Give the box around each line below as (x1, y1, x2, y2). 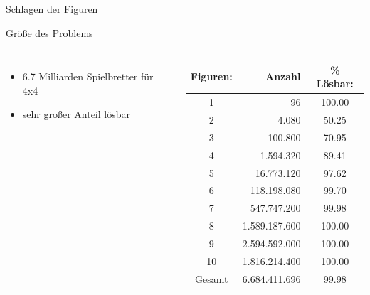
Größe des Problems (6, 25, 93, 40)
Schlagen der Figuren (6, 1, 98, 16)
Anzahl (265, 69, 301, 84)
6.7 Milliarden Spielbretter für (22, 69, 154, 84)
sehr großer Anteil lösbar (22, 107, 130, 122)
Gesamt (195, 271, 228, 286)
